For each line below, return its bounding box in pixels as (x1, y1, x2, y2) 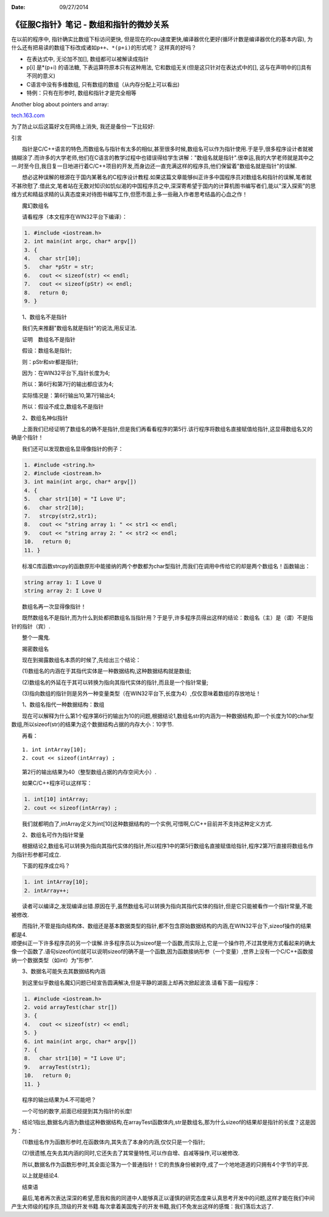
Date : (11, 4, 26, 10)
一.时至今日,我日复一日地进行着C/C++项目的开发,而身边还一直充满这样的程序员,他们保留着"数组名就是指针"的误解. (11, 162, 297, 170)
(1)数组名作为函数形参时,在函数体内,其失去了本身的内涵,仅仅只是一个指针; (21, 1138, 205, 1146)
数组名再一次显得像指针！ (21, 602, 87, 610)
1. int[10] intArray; (24, 796, 89, 803)
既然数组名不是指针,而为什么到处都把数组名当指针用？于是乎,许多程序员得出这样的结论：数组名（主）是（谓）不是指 (21, 614, 314, 621)
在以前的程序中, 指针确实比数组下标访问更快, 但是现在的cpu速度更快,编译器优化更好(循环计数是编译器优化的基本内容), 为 (11, 35, 313, 43)
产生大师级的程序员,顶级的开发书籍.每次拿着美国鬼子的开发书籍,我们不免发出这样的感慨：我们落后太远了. (11, 1203, 274, 1210)
